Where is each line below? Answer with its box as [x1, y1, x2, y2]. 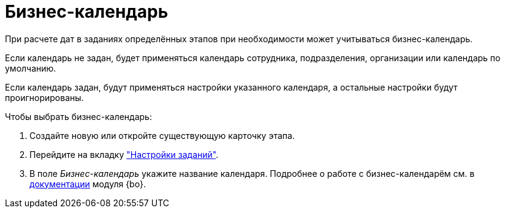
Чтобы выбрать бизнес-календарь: [5, 111, 152, 122]
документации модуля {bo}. [29, 178, 146, 189]
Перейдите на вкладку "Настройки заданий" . [29, 149, 219, 160]
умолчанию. [5, 62, 56, 73]
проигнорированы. [5, 92, 84, 103]
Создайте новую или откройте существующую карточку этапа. [29, 130, 295, 141]
